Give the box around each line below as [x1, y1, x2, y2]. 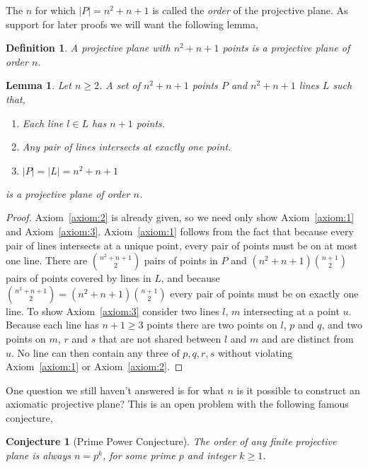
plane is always [6, 448, 71, 463]
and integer [187, 448, 236, 463]
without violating [217, 345, 293, 360]
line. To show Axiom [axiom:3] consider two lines [6, 303, 219, 318]
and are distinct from [262, 331, 354, 345]
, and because [161, 271, 220, 285]
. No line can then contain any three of [11, 345, 180, 360]
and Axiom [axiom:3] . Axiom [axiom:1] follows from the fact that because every [6, 223, 354, 238]
